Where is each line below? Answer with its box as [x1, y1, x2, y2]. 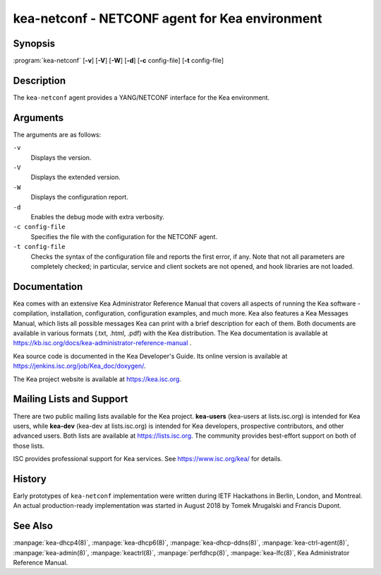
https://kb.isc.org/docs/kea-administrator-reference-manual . [13, 339, 192, 347]
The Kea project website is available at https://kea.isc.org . [13, 375, 181, 383]
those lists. [13, 441, 45, 450]
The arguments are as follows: [13, 130, 102, 139]
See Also [13, 520, 53, 532]
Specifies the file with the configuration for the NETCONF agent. [30, 232, 218, 240]
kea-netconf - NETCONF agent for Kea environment [13, 11, 322, 26]
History [13, 472, 47, 484]
